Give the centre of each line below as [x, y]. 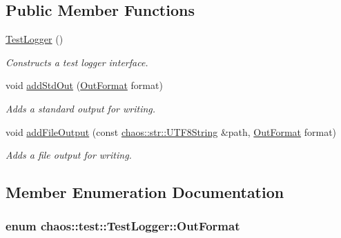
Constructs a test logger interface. [77, 62]
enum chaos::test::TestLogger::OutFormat [123, 226]
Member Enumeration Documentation [145, 192]
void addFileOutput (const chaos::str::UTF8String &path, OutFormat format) [171, 131]
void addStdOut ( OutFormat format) [84, 85]
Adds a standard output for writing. [81, 108]
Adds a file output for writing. [69, 155]
